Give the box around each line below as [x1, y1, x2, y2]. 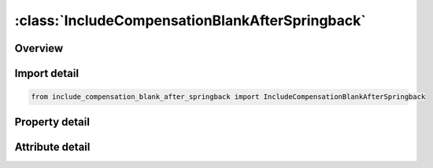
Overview [14, 42, 64, 55]
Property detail [14, 115, 91, 129]
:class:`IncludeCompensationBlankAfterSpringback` [14, 12, 366, 29]
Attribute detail [14, 140, 91, 153]
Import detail [14, 67, 79, 80]
